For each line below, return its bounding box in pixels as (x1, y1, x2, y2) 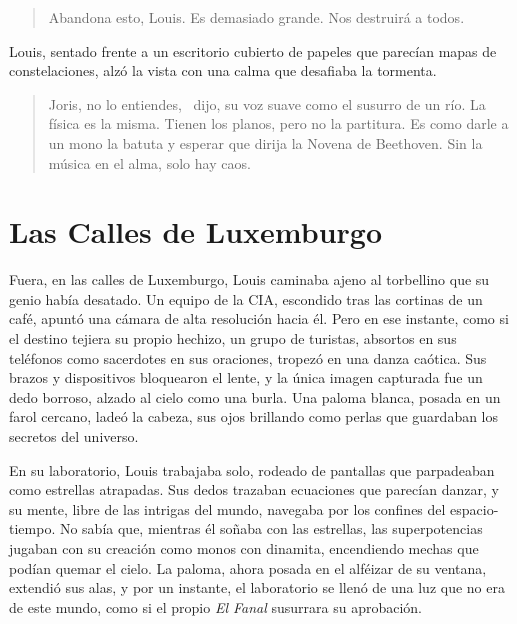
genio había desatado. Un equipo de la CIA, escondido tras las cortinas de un (9, 288, 483, 309)
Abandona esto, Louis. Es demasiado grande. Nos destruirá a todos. (48, 7, 465, 27)
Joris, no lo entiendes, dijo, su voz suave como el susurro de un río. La (48, 93, 486, 114)
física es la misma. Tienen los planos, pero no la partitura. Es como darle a (48, 113, 509, 134)
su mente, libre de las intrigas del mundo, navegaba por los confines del (9, 498, 446, 519)
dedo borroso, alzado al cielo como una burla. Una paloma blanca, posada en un (9, 386, 501, 407)
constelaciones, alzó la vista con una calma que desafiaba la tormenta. (9, 60, 437, 81)
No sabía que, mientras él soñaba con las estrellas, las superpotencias (59, 518, 483, 539)
